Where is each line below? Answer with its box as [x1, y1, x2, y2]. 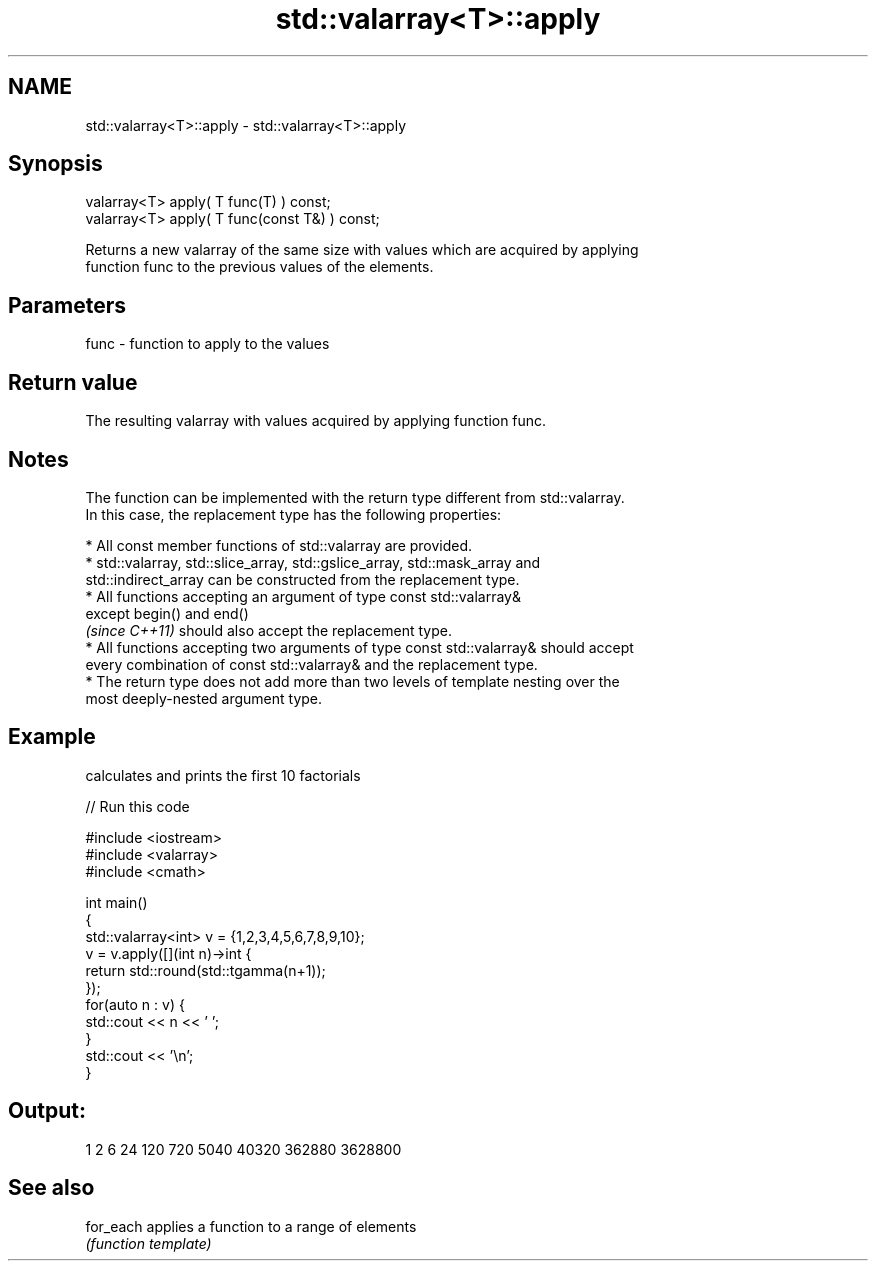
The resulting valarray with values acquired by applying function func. [85, 412, 547, 430]
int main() [85, 893, 148, 911]
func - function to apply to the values [85, 335, 330, 353]
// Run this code [85, 797, 190, 815]
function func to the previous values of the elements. [85, 258, 434, 276]
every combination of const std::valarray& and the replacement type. [85, 655, 538, 673]
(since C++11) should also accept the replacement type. [85, 621, 452, 639]
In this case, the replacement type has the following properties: [85, 505, 502, 523]
